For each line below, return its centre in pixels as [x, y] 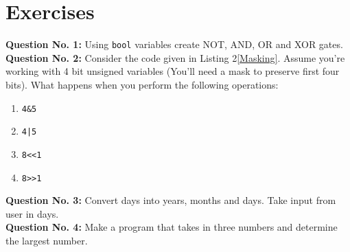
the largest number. [47, 240]
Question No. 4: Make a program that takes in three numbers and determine [172, 227]
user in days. [32, 213]
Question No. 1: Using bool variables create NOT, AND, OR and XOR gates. [174, 44]
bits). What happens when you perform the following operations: [142, 84]
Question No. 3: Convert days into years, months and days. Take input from [171, 200]
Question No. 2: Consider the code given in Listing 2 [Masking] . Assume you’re [175, 57]
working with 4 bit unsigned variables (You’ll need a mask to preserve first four [173, 71]
